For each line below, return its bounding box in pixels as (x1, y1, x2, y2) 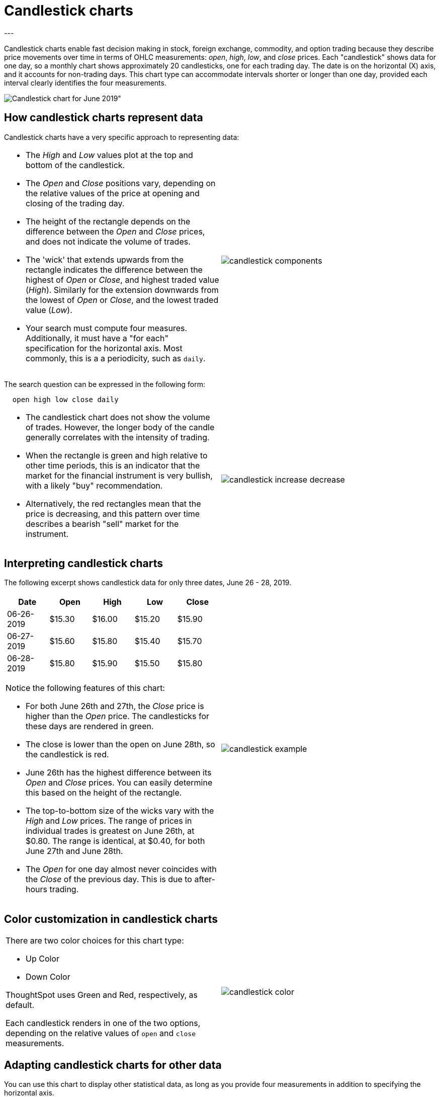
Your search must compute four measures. (26, 323, 188, 333)
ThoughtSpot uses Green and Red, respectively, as (6, 990, 198, 1000)
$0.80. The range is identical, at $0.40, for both (26, 836, 205, 846)
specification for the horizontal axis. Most (26, 343, 183, 353)
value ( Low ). (26, 304, 72, 315)
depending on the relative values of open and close (6, 1028, 196, 1039)
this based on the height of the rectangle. (26, 788, 182, 798)
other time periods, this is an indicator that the (26, 460, 200, 471)
